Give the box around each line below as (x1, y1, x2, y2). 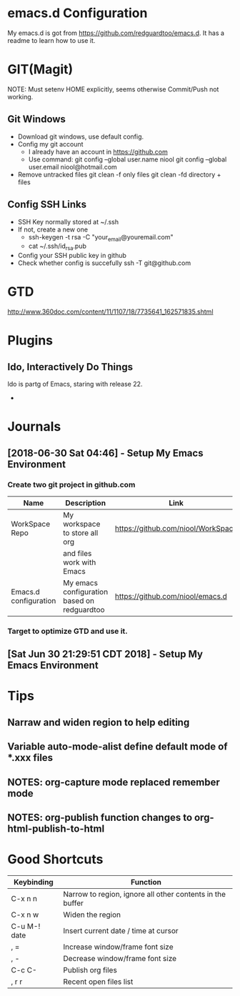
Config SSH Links (7, 199, 87, 211)
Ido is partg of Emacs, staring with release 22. (7, 380, 143, 389)
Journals (7, 419, 61, 435)
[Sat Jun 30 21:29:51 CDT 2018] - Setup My (7, 648, 204, 660)
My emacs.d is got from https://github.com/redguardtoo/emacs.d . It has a (7, 29, 225, 37)
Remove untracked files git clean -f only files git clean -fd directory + (17, 170, 221, 179)
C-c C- (11, 965, 37, 975)
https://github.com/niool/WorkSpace (114, 523, 238, 533)
